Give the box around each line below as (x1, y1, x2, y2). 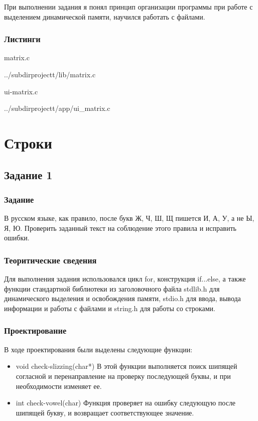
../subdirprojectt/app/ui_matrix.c (4, 103, 110, 113)
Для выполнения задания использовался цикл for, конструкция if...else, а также (4, 273, 246, 284)
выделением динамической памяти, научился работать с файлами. (4, 11, 205, 22)
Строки (4, 132, 52, 153)
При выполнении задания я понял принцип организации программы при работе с (4, 2, 253, 12)
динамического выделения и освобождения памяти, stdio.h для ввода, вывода (4, 293, 241, 304)
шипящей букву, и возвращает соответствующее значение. (16, 407, 194, 417)
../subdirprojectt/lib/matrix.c (4, 69, 96, 79)
